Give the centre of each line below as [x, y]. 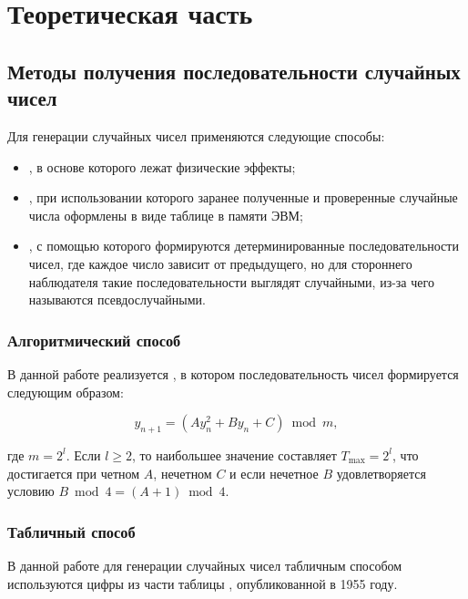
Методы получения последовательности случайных [234, 71]
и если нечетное [274, 473]
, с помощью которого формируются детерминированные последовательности [244, 246]
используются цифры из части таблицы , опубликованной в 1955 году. [203, 583]
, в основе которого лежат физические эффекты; [162, 166]
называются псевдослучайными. [117, 299]
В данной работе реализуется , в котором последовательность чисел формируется [233, 373]
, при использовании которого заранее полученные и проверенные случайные [243, 197]
